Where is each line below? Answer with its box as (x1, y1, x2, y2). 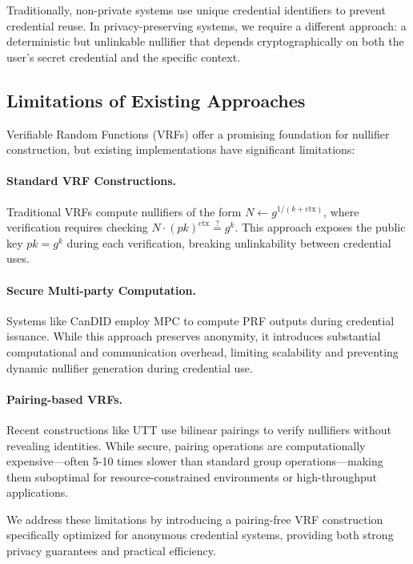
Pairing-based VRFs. (6, 390, 122, 407)
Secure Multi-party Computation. (6, 281, 196, 298)
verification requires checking (6, 219, 148, 236)
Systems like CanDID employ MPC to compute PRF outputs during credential (6, 312, 395, 328)
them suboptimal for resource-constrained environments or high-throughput (6, 468, 378, 485)
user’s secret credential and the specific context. (6, 48, 241, 65)
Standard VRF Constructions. (6, 172, 176, 189)
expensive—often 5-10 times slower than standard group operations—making (6, 453, 383, 469)
